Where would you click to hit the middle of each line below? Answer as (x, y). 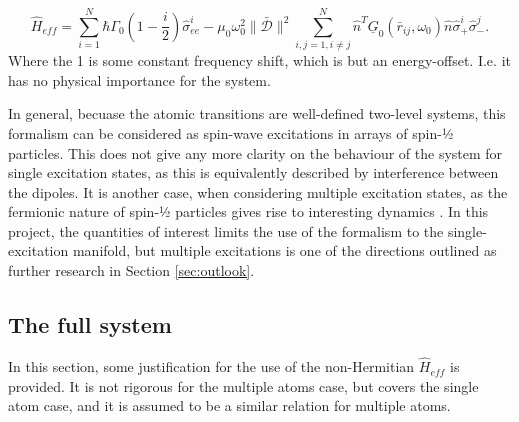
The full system (90, 324)
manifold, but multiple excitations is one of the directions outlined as (284, 250)
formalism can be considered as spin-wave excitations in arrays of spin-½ (231, 132)
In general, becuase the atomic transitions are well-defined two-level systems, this (257, 113)
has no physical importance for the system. (139, 79)
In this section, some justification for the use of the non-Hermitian (211, 366)
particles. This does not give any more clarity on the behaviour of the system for (255, 152)
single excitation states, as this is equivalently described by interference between (253, 172)
